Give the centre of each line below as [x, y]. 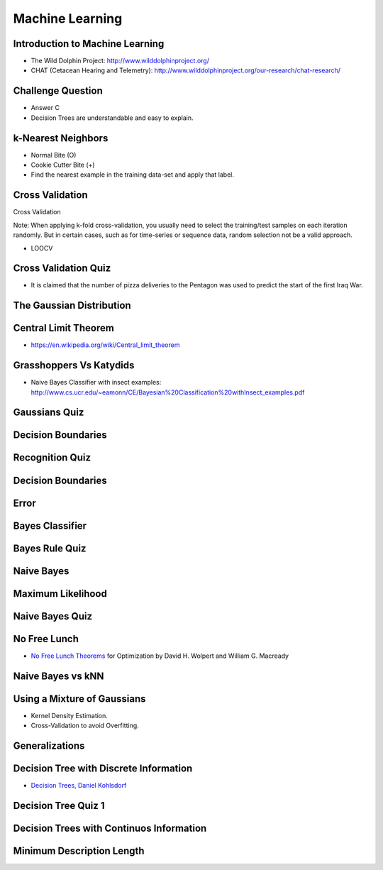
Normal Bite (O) [54, 155]
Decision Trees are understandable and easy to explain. [112, 118]
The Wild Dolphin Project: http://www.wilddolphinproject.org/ [120, 61]
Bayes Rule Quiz [50, 548]
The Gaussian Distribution [72, 305]
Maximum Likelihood [60, 594]
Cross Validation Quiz [62, 269]
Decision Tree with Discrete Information [103, 768]
